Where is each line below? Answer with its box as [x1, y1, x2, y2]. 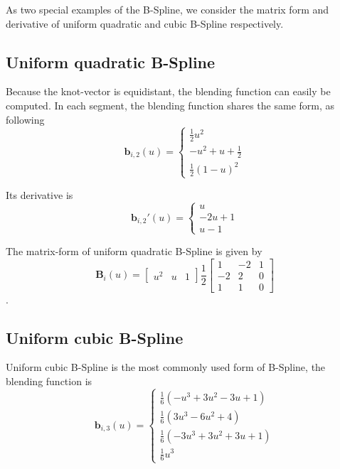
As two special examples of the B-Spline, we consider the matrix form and [6, 2, 329, 16]
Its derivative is [6, 187, 73, 202]
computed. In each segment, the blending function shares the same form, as [6, 97, 335, 112]
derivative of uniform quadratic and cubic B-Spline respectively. [6, 16, 284, 31]
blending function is [6, 374, 92, 389]
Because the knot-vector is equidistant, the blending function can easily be [6, 84, 331, 99]
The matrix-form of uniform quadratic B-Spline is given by [6, 243, 262, 258]
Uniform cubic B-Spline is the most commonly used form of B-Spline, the [6, 360, 326, 374]
